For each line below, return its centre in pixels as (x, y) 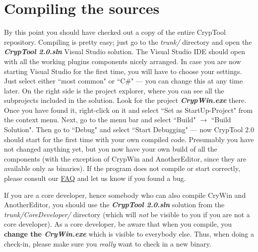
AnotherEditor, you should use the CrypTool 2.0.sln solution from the (114, 205)
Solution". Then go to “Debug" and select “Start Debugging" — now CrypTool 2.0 (129, 129)
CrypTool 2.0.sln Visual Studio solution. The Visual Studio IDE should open (125, 51)
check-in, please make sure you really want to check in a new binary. (108, 243)
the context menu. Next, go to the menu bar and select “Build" (100, 120)
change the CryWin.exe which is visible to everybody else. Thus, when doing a (129, 234)
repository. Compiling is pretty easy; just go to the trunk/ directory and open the (128, 42)
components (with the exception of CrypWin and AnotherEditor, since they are (125, 158)
